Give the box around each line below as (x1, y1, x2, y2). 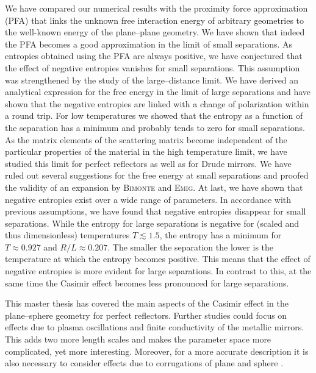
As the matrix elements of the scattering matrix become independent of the (5, 133, 287, 146)
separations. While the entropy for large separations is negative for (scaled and (5, 216, 300, 229)
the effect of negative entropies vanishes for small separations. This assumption (5, 61, 300, 74)
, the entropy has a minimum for (159, 229, 282, 241)
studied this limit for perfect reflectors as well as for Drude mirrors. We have (5, 157, 292, 169)
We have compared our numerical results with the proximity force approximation (5, 2, 308, 14)
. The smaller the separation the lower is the (107, 240, 274, 253)
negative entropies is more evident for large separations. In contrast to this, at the (5, 265, 312, 277)
